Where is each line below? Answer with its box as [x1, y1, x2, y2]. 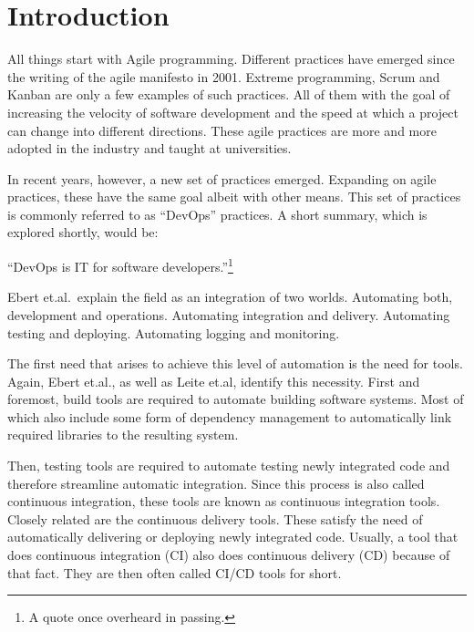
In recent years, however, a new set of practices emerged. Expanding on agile [7, 169, 437, 188]
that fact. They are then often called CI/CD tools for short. [7, 563, 342, 582]
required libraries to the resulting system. [7, 425, 239, 444]
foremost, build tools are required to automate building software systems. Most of [7, 389, 464, 409]
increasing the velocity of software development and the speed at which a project [7, 102, 459, 121]
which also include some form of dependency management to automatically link [7, 407, 452, 426]
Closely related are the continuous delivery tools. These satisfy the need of [7, 509, 423, 528]
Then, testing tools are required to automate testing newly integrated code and [7, 456, 450, 475]
